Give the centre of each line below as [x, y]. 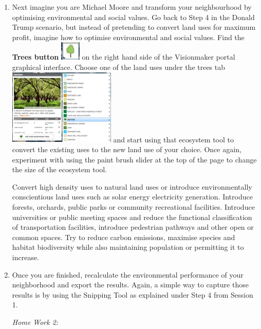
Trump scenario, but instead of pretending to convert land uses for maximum [134, 27]
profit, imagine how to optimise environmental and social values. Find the [128, 37]
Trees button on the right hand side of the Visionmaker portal [124, 57]
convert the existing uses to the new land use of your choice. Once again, [127, 149]
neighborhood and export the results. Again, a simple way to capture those [130, 285]
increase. [26, 257]
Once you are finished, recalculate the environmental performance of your [128, 274]
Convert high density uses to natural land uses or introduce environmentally [132, 186]
